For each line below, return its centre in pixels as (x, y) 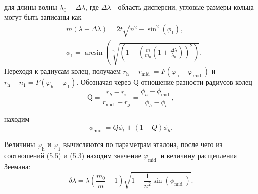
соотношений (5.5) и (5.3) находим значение (73, 155)
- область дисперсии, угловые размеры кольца (184, 7)
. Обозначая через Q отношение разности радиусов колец (164, 82)
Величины (20, 144)
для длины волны (31, 7)
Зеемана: (17, 166)
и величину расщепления (199, 155)
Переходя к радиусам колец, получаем (62, 71)
